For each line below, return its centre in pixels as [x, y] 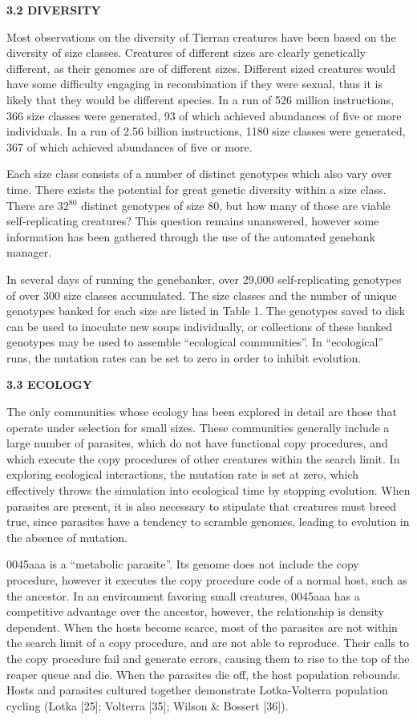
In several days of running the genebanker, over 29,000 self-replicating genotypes [204, 279]
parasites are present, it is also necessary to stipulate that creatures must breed [201, 506]
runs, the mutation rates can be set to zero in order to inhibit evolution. [184, 357]
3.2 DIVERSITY [54, 10]
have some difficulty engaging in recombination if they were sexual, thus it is [194, 84]
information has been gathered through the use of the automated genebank [191, 236]
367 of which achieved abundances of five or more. [130, 146]
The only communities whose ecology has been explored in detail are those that [202, 412]
